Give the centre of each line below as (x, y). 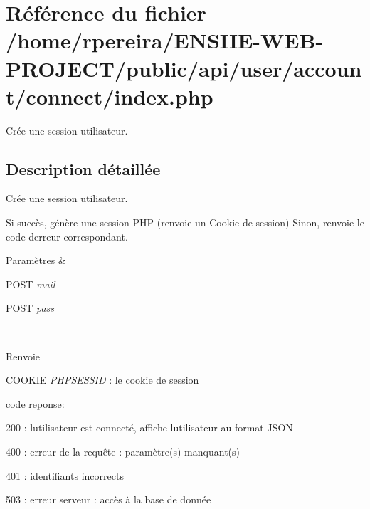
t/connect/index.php (110, 96)
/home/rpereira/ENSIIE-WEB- (165, 40)
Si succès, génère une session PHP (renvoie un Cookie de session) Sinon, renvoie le (185, 222)
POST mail (31, 284)
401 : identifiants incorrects (65, 475)
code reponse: (35, 403)
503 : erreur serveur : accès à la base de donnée (109, 499)
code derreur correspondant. (67, 236)
